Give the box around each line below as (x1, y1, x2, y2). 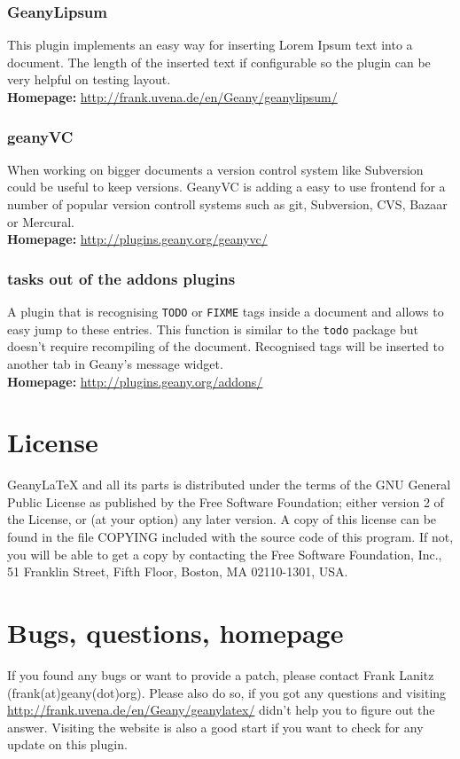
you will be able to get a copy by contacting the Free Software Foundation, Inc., (7, 544, 442, 563)
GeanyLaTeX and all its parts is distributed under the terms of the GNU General (7, 475, 451, 494)
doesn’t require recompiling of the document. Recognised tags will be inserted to (7, 337, 444, 356)
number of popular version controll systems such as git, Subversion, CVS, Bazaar (7, 195, 448, 213)
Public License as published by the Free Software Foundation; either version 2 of (7, 492, 444, 511)
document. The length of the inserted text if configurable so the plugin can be (7, 52, 431, 71)
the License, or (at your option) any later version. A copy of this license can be (7, 510, 437, 528)
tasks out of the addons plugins (7, 267, 236, 289)
